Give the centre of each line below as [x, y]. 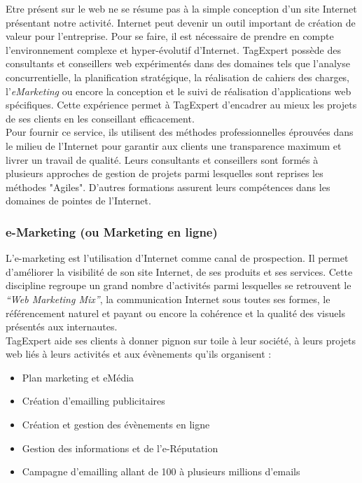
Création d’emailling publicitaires [93, 401]
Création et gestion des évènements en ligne [116, 425]
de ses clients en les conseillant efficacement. [100, 118]
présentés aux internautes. [62, 327]
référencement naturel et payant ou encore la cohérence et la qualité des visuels [175, 313]
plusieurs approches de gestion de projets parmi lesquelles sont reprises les [165, 173]
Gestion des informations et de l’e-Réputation [120, 448]
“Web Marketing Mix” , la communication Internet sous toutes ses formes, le [168, 299]
